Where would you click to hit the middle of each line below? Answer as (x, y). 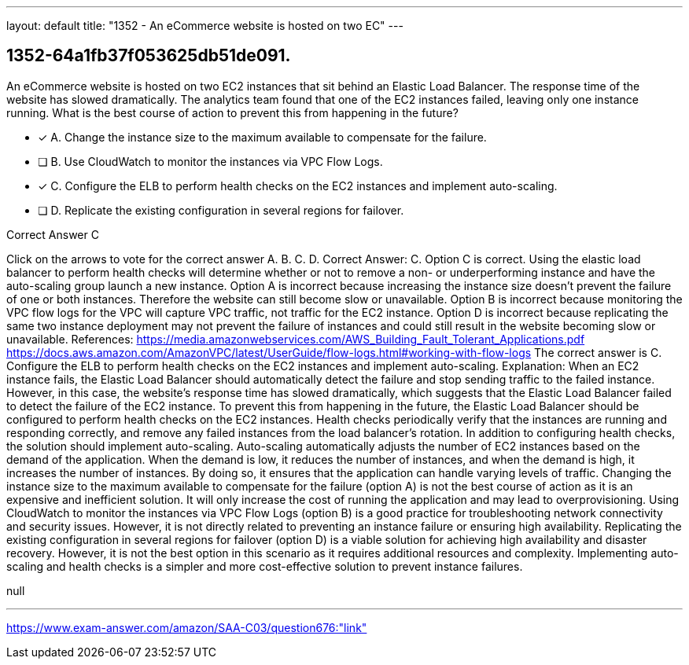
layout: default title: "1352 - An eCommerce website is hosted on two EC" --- (205, 26)
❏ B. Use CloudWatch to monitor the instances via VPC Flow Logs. (210, 161)
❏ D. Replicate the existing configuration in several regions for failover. (221, 210)
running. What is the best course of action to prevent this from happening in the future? (232, 112)
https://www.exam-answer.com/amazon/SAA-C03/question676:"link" (187, 627)
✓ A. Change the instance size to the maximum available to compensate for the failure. (262, 137)
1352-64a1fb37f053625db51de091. (149, 56)
